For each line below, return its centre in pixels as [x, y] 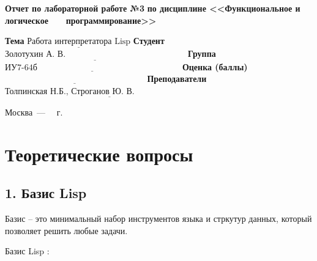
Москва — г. [34, 112]
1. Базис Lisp [46, 193]
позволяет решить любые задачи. [66, 230]
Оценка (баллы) [215, 66]
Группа [202, 53]
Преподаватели [177, 79]
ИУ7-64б [21, 68]
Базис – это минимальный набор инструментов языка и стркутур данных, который [158, 219]
